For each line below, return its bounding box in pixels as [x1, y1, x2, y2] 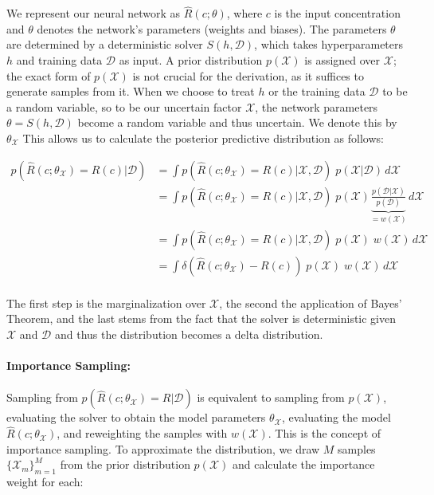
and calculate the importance [232, 456, 375, 473]
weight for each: [6, 473, 84, 490]
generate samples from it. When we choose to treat [6, 83, 255, 100]
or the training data [268, 83, 366, 100]
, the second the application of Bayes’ [219, 294, 402, 311]
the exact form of [6, 67, 91, 84]
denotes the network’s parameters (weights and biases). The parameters [37, 20, 387, 37]
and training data [16, 52, 103, 68]
